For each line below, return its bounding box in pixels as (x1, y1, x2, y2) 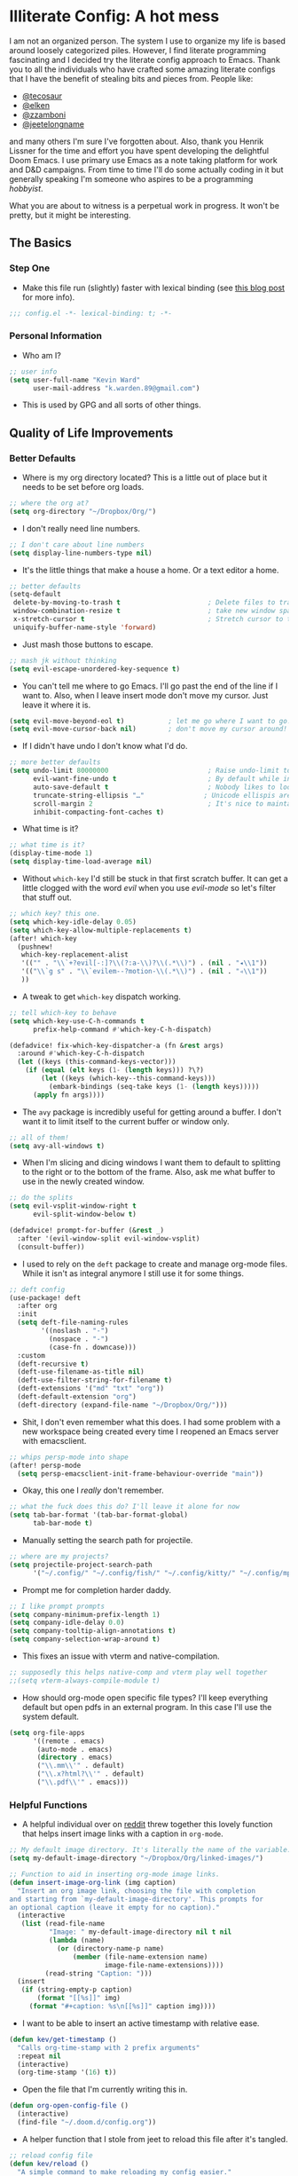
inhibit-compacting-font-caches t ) (32, 808, 165, 816)
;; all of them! (9, 1133, 69, 1142)
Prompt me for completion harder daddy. (21, 1584, 171, 1595)
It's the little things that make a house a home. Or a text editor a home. (21, 564, 279, 575)
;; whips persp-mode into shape (9, 1453, 129, 1462)
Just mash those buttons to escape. (21, 639, 153, 650)
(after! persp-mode (9, 1461, 82, 1470)
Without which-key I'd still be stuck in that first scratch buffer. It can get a (21, 873, 288, 884)
